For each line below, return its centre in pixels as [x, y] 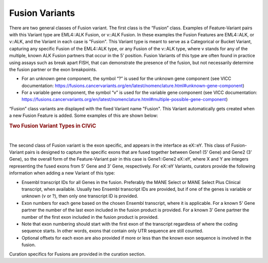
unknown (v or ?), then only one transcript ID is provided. [80, 196]
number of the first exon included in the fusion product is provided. [90, 217]
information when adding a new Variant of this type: [62, 173]
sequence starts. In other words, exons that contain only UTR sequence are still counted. [112, 231]
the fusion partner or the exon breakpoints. [53, 69]
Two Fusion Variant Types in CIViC [53, 126]
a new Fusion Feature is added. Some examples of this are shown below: [84, 116]
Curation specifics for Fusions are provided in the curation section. [77, 254]
